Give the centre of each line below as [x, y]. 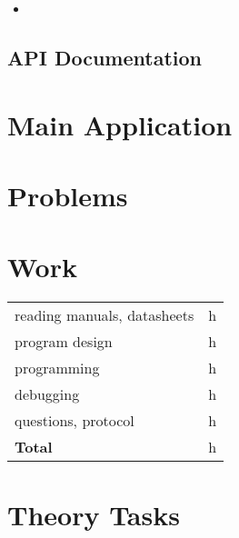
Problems [68, 195]
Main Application [120, 124]
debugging [47, 394]
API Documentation [105, 57]
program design [64, 342]
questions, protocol [75, 421]
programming [57, 368]
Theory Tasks [94, 515]
